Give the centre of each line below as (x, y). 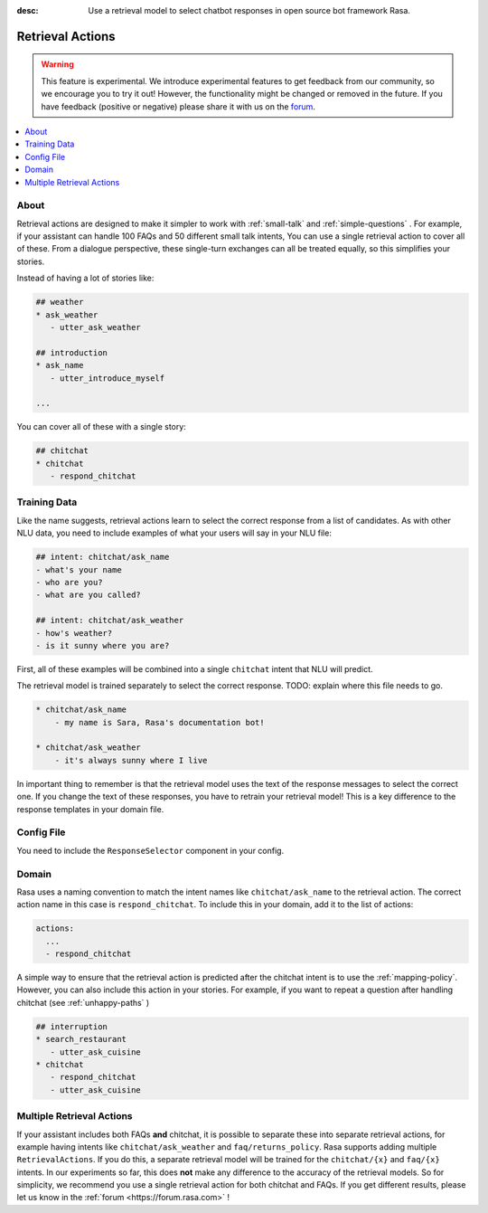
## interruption (72, 1026)
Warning (57, 64)
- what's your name (79, 569)
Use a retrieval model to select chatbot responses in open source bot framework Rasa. (249, 10)
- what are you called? (89, 595)
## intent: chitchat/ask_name (103, 557)
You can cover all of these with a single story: (102, 427)
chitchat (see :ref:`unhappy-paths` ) (83, 1002)
